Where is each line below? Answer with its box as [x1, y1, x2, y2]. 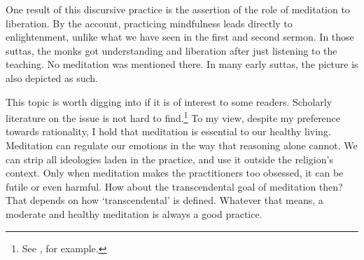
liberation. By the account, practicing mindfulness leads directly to [6, 15, 293, 30]
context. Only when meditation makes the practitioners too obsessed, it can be [6, 165, 344, 180]
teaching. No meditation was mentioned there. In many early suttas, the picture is [6, 57, 358, 71]
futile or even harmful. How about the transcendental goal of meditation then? [6, 179, 343, 193]
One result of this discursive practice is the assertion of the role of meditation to [6, 2, 350, 16]
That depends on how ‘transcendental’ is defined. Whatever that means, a [6, 193, 323, 207]
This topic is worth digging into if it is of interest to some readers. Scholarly [6, 94, 332, 109]
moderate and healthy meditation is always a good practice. [6, 206, 262, 221]
